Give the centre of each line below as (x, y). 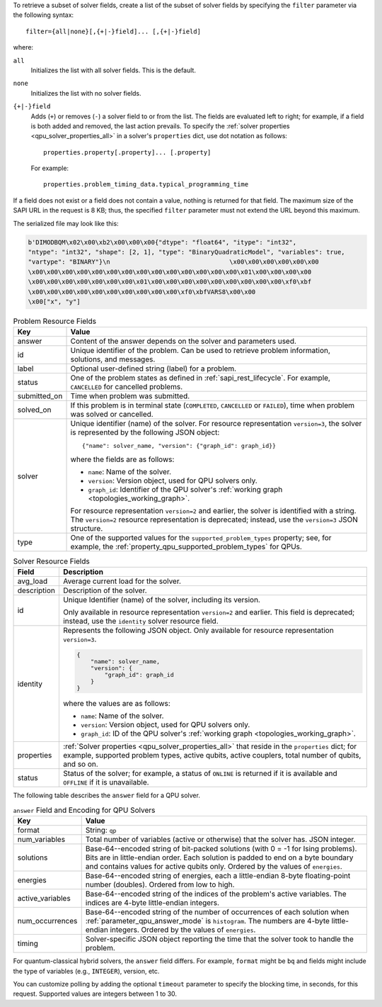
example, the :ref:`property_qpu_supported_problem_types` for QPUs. (186, 547)
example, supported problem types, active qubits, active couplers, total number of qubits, (212, 755)
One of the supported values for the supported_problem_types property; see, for (201, 538)
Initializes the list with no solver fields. (86, 93)
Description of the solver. (105, 590)
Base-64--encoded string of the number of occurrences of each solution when (217, 912)
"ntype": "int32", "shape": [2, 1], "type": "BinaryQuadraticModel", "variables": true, (187, 252)
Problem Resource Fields (55, 321)
